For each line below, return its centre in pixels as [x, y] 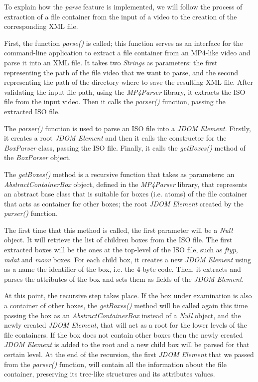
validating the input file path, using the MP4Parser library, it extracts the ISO [125, 92]
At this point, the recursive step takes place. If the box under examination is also [128, 295]
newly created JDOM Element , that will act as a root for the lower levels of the [126, 325]
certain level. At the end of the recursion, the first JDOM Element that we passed [129, 354]
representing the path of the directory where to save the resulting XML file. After [129, 82]
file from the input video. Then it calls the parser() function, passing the [115, 101]
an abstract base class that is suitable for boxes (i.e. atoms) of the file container [126, 194]
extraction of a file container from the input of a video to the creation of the [121, 16]
